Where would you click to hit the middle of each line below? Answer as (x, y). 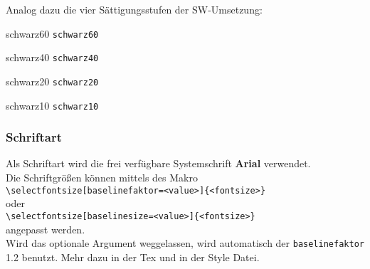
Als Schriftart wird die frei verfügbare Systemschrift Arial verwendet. (158, 163)
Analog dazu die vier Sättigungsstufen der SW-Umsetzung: (134, 9)
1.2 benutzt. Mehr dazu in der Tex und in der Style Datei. (133, 257)
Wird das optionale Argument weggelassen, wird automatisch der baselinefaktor (185, 243)
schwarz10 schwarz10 (52, 105)
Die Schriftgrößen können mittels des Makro (102, 178)
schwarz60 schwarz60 (52, 33)
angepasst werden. (46, 229)
